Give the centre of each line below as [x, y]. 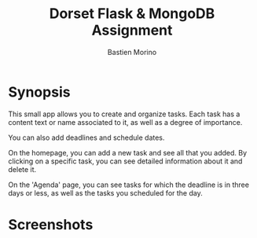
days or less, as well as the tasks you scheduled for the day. [105, 192]
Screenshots [51, 224]
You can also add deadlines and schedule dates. [86, 137]
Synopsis [39, 92]
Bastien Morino [132, 52]
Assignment [132, 30]
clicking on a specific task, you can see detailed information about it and [125, 161]
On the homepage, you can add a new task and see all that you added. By [128, 152]
